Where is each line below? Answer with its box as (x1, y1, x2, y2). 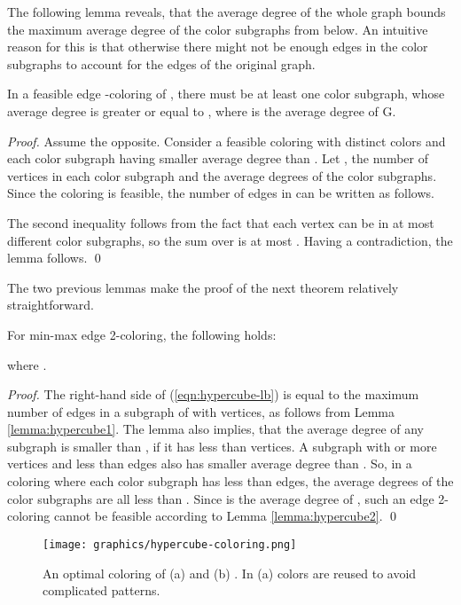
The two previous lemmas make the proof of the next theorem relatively (7, 278, 399, 296)
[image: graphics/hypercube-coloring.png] (43, 538, 297, 551)
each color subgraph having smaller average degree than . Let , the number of (7, 149, 429, 168)
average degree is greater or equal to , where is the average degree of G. (7, 101, 396, 120)
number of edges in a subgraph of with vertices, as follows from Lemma (7, 402, 395, 420)
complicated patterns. (43, 581, 160, 600)
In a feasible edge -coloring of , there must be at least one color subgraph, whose (7, 84, 445, 103)
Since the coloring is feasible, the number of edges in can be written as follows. (7, 184, 434, 202)
